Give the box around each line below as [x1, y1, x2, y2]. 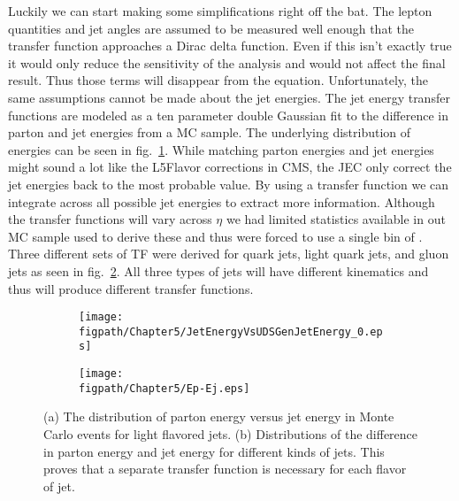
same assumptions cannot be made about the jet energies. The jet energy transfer [8, 88, 450, 106]
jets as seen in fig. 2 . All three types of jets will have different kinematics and [8, 261, 429, 280]
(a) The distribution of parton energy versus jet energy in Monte [43, 407, 394, 426]
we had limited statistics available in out [226, 210, 446, 228]
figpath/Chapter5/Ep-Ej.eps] [79, 382, 250, 395]
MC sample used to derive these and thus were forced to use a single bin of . [8, 227, 423, 245]
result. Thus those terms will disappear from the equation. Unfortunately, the [8, 71, 429, 89]
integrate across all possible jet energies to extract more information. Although [8, 192, 435, 211]
